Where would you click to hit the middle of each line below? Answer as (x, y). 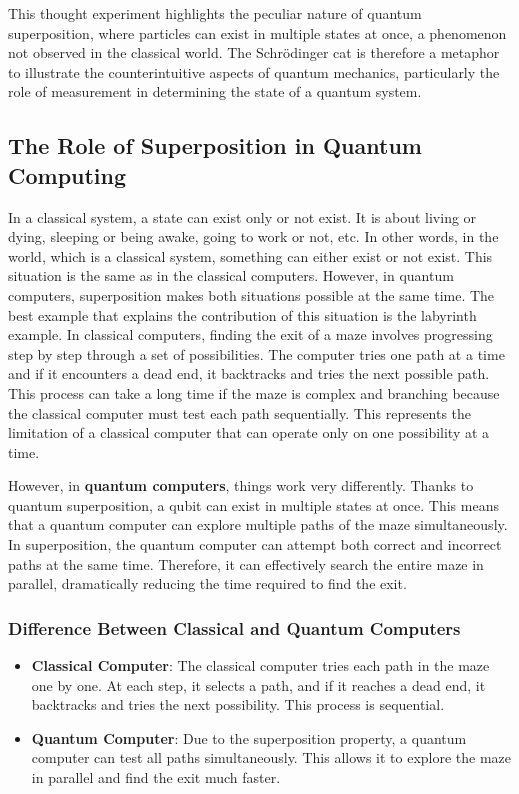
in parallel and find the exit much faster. (156, 777)
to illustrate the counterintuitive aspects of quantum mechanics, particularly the (254, 71)
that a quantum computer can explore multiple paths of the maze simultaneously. (258, 524)
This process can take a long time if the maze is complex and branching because (254, 392)
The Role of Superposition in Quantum (215, 145)
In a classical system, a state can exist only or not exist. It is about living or (242, 216)
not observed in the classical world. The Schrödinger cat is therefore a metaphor (254, 52)
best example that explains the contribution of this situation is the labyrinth (242, 314)
